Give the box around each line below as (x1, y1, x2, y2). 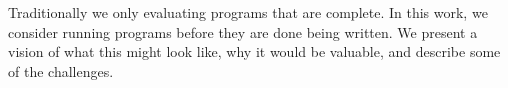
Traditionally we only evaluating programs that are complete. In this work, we (8, 2, 488, 22)
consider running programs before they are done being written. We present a (8, 21, 478, 42)
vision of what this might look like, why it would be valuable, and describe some (8, 41, 501, 62)
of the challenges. (8, 60, 114, 81)
